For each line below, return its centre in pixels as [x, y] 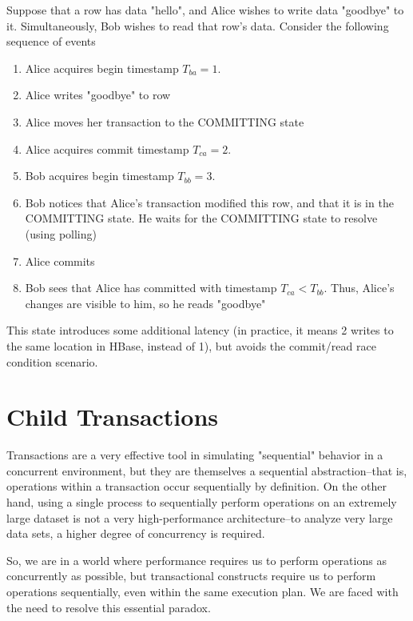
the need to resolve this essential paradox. [109, 607]
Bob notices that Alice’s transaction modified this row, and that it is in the [209, 202]
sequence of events [51, 41]
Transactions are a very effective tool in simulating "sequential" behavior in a [195, 455]
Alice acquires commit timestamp [107, 148]
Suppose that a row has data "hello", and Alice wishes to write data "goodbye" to [205, 10]
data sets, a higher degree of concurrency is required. [136, 533]
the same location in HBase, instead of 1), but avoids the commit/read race [191, 345]
